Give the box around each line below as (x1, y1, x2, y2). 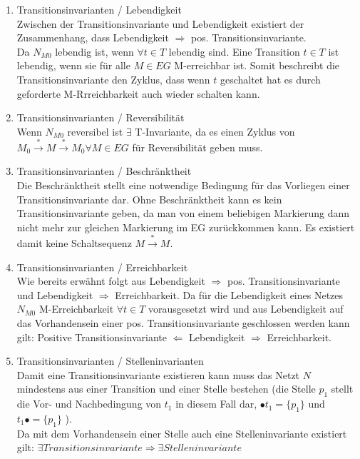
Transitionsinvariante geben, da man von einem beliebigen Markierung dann (16, 206, 350, 221)
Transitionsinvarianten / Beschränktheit (16, 163, 192, 178)
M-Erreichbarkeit (38, 301, 114, 316)
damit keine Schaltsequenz (16, 236, 132, 250)
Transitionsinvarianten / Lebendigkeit (16, 2, 182, 16)
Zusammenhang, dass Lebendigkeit (16, 30, 169, 45)
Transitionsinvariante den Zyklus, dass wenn (16, 71, 210, 86)
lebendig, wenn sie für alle (16, 58, 130, 73)
